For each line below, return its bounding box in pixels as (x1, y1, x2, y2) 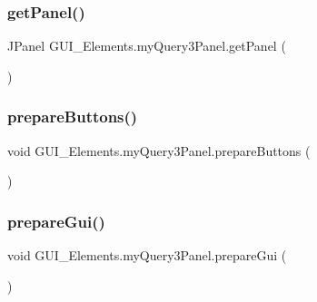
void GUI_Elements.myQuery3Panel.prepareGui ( (7, 246, 287, 265)
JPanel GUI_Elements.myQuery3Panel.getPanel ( (7, 36, 286, 55)
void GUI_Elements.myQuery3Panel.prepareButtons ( (7, 141, 311, 160)
